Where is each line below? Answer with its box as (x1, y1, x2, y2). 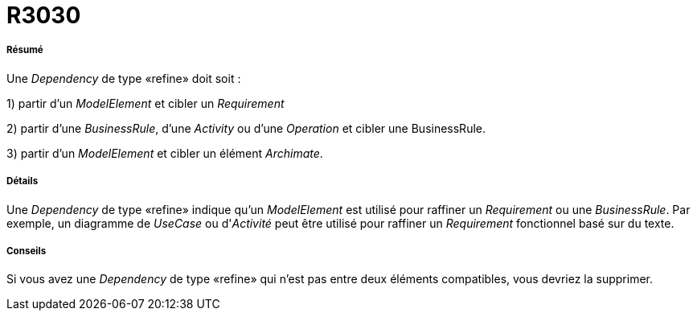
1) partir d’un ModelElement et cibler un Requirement (6, 96, 285, 110)
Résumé (6, 44, 43, 56)
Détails (6, 175, 39, 187)
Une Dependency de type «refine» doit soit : (6, 71, 241, 85)
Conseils (6, 245, 47, 257)
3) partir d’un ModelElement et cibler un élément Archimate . (6, 146, 323, 160)
